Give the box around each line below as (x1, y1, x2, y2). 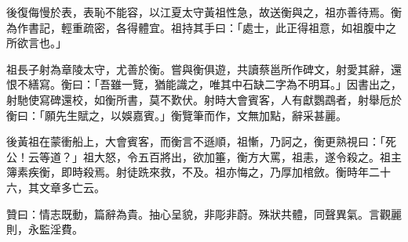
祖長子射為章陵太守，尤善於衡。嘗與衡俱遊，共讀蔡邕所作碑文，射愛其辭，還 (6, 60, 402, 77)
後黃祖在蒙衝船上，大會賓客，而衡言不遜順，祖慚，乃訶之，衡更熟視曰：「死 (6, 133, 396, 150)
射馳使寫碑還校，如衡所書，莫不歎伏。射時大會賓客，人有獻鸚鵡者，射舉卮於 (6, 91, 402, 107)
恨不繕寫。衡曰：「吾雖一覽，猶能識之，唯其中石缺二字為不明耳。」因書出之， (6, 76, 402, 92)
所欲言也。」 (6, 34, 67, 51)
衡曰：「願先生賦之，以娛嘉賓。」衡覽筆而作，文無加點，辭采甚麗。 (6, 107, 347, 123)
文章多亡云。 (38, 179, 105, 195)
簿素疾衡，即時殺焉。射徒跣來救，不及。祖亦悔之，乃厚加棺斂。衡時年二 (6, 164, 380, 180)
